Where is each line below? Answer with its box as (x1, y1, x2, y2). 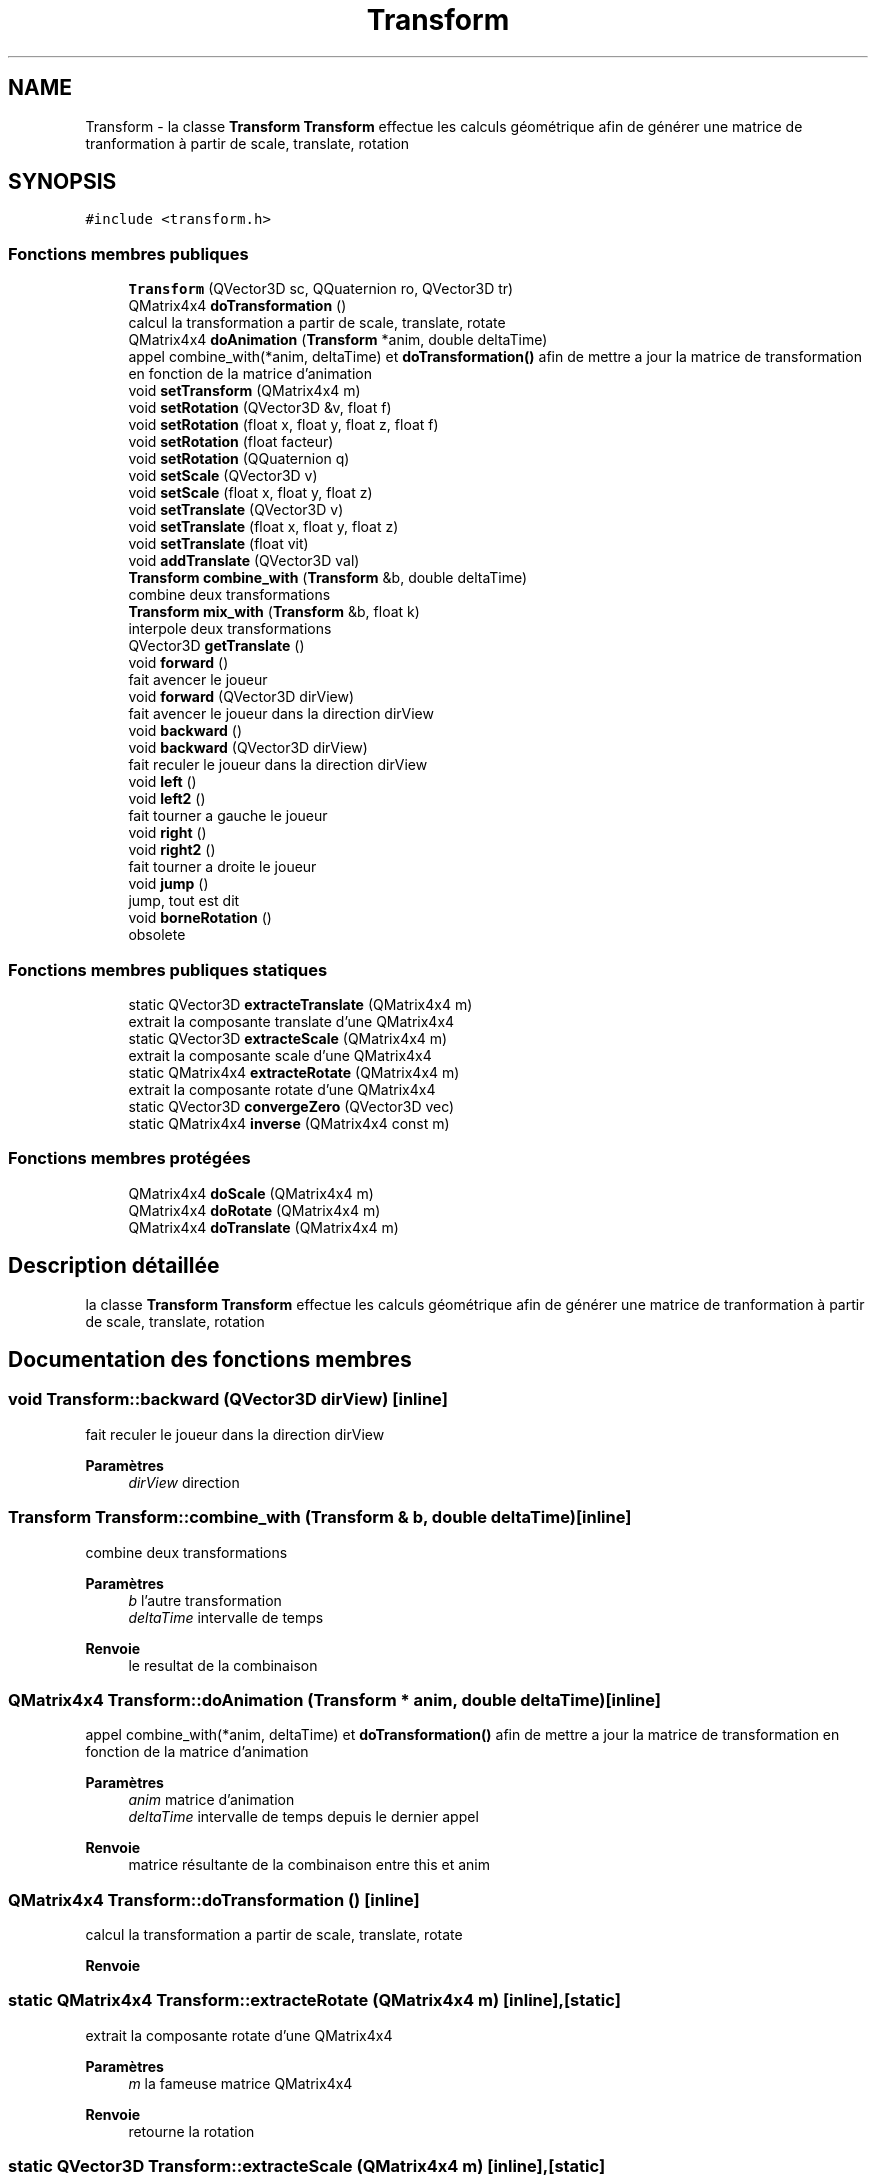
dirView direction (128, 1473, 240, 1491)
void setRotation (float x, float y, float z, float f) (128, 416, 439, 434)
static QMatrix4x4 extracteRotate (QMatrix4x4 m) (128, 1063, 460, 1081)
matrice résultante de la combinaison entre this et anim (128, 1856, 490, 1874)
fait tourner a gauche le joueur (128, 807, 328, 825)
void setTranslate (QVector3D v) (128, 501, 344, 519)
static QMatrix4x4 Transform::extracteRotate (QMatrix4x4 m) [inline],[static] (8, 1990, 621, 2011)
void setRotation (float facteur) (128, 433, 334, 451)
